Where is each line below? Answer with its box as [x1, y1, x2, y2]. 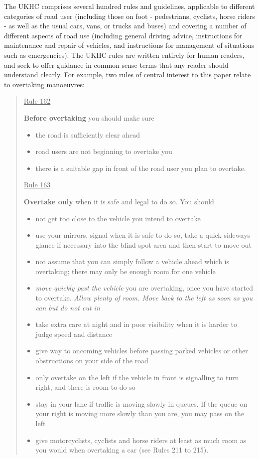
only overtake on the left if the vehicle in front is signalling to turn [35, 372, 239, 382]
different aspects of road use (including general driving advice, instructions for [4, 30, 243, 40]
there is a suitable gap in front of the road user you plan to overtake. [35, 162, 246, 173]
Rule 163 [23, 179, 51, 190]
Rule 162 [23, 96, 51, 106]
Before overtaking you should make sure [23, 112, 154, 123]
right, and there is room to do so [35, 382, 135, 392]
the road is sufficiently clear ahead [35, 129, 140, 140]
